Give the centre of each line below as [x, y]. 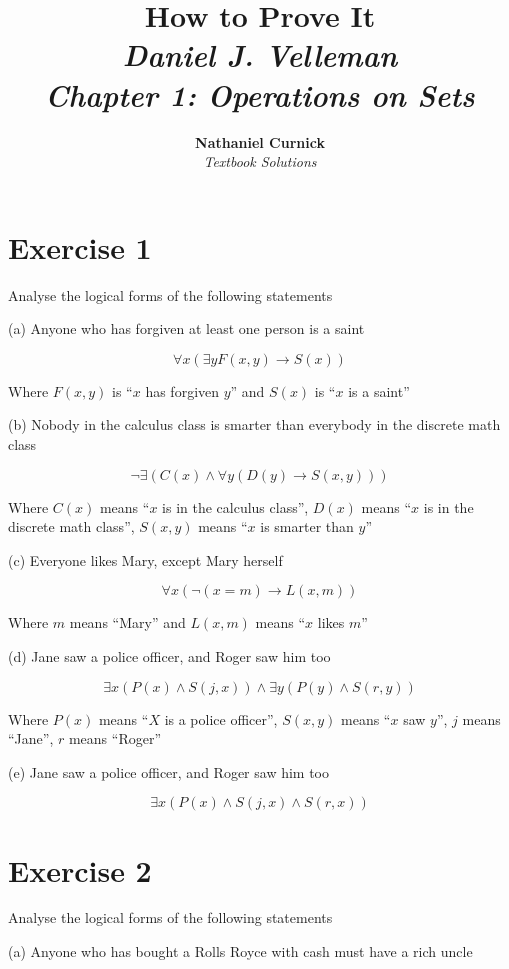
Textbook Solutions [260, 161]
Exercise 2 [80, 869]
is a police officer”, [221, 718]
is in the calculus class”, [235, 506]
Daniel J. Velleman [260, 55]
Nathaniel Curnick [260, 141]
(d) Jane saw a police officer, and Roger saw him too [169, 655]
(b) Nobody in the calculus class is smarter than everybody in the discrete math [254, 424]
